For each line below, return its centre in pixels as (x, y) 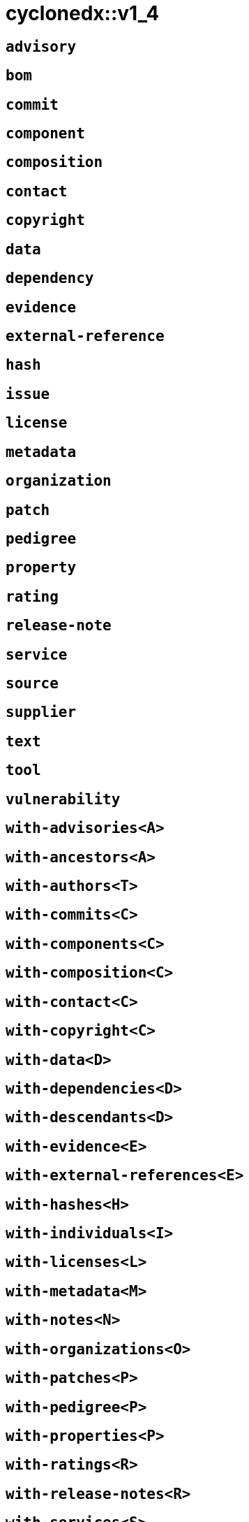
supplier (41, 712)
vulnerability (63, 799)
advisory (41, 46)
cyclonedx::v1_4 (83, 13)
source (32, 684)
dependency (50, 278)
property (41, 568)
